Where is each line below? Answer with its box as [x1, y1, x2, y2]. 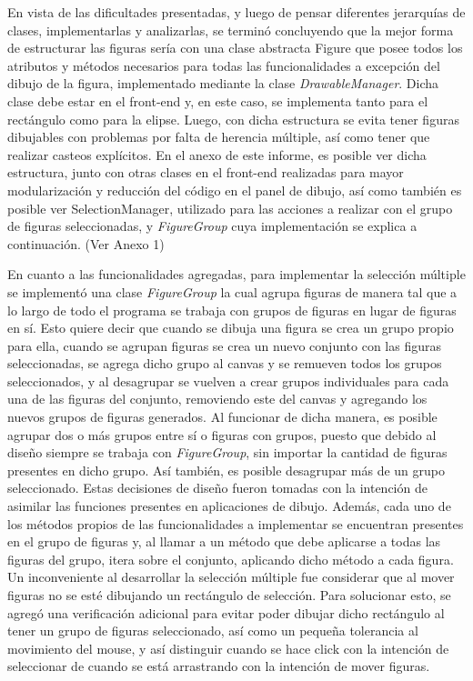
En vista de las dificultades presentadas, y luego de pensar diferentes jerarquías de [7, 3, 466, 21]
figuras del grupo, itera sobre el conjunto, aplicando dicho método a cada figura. [7, 549, 454, 568]
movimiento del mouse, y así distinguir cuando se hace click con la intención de [7, 638, 449, 657]
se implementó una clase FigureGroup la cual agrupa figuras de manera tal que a [7, 282, 458, 301]
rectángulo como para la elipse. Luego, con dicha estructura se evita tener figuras [7, 109, 459, 128]
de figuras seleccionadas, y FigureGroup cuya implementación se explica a [7, 216, 418, 235]
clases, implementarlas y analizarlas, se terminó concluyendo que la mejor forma [7, 20, 454, 39]
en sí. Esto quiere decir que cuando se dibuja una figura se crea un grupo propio [7, 318, 454, 337]
